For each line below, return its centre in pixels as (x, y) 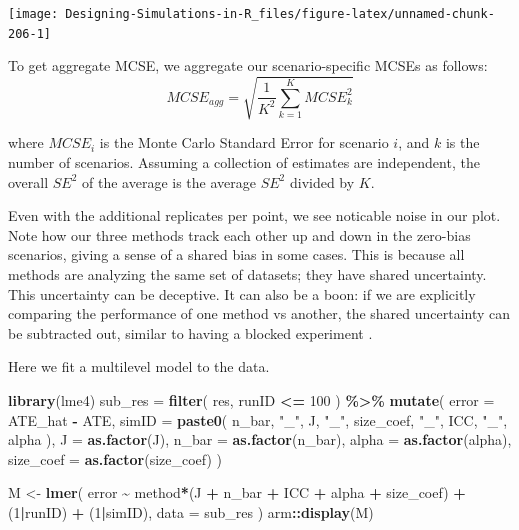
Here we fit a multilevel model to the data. (139, 366)
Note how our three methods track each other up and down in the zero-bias (239, 234)
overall (28, 181)
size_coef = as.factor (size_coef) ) (115, 458)
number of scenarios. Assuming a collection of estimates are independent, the (244, 162)
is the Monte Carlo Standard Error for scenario (244, 142)
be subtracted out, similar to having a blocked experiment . (190, 332)
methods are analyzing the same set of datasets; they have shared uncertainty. (247, 274)
